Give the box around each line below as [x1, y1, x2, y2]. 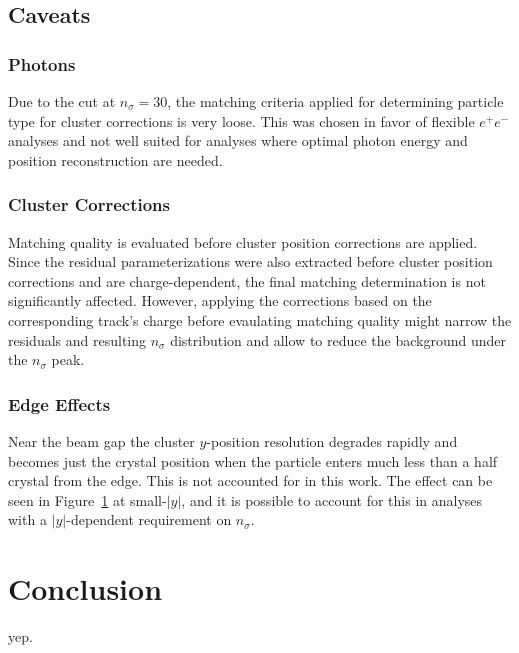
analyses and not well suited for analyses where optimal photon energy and [8, 130, 468, 151]
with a [8, 509, 47, 530]
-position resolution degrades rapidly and [206, 430, 458, 451]
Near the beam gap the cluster [8, 430, 195, 451]
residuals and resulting [8, 329, 146, 350]
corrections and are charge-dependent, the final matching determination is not [8, 270, 486, 291]
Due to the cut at [8, 91, 116, 111]
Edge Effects [8, 391, 111, 416]
